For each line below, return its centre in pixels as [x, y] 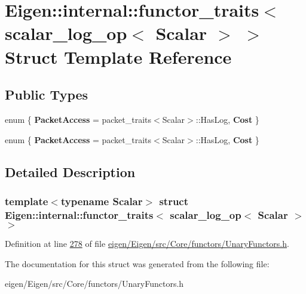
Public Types [47, 95]
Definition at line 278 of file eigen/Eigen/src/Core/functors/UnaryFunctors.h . [147, 244]
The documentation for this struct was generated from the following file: [137, 263]
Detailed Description [70, 171]
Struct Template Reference [118, 56]
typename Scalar [102, 201]
